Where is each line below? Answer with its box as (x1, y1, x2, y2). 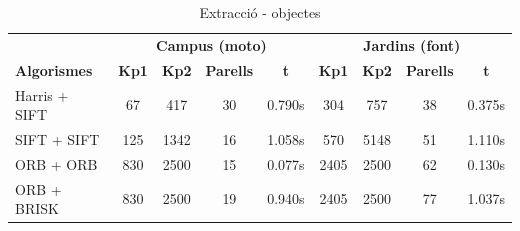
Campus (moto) (156, 34, 267, 55)
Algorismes (15, 59, 93, 80)
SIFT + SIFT (15, 128, 100, 149)
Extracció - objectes (199, 2, 321, 22)
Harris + (15, 84, 69, 105)
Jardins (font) (363, 34, 461, 55)
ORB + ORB (15, 153, 98, 174)
